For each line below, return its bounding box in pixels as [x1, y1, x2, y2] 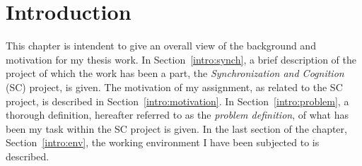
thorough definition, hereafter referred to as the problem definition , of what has [6, 107, 349, 122]
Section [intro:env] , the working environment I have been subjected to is [6, 135, 320, 150]
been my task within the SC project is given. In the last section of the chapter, [6, 121, 347, 136]
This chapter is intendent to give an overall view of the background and [6, 38, 316, 53]
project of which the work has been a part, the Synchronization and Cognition [6, 66, 344, 81]
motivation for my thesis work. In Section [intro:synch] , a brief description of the [6, 52, 356, 66]
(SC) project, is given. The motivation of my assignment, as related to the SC [6, 79, 343, 94]
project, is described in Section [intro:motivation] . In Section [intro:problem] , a [6, 93, 349, 108]
